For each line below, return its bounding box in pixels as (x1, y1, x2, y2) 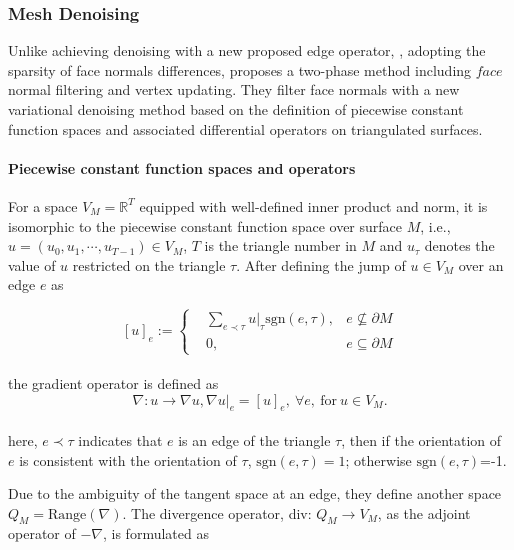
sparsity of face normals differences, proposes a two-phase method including (8, 59, 472, 80)
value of (8, 254, 56, 275)
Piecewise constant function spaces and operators (8, 157, 356, 178)
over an (458, 254, 504, 275)
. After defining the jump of (236, 254, 406, 275)
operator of (8, 523, 76, 544)
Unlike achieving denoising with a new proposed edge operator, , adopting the (8, 40, 486, 61)
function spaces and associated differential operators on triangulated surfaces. (8, 118, 483, 139)
